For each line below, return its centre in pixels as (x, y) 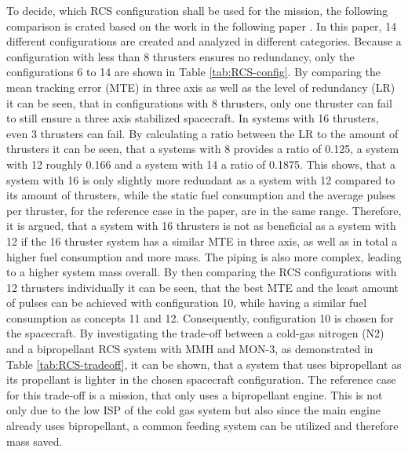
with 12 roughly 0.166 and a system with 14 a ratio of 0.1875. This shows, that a (201, 164)
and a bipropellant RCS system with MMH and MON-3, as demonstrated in (190, 349)
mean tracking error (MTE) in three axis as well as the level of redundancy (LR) (201, 87)
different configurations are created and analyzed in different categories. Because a (204, 41)
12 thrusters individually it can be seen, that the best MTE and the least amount (203, 287)
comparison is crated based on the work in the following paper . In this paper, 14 (202, 26)
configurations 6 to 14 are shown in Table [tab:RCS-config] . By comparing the (194, 72)
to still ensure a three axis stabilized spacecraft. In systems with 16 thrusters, (193, 118)
